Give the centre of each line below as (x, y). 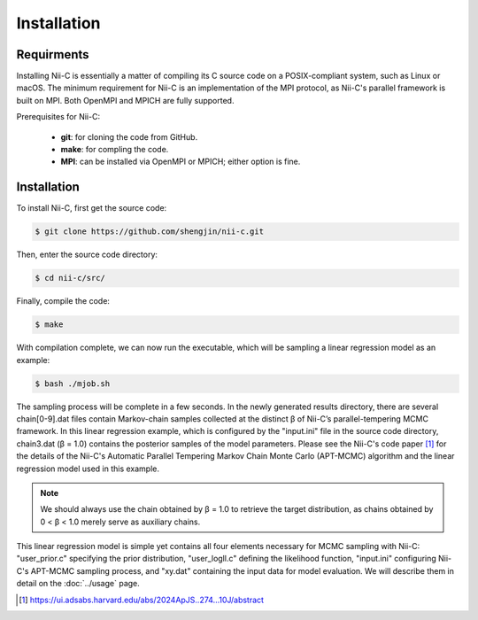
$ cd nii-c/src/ (70, 278)
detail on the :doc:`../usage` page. (78, 584)
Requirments (53, 54)
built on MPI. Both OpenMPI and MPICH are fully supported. (125, 100)
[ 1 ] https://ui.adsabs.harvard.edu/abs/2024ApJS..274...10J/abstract (142, 600)
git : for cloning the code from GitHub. (129, 136)
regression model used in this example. (88, 469)
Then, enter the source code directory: (87, 255)
